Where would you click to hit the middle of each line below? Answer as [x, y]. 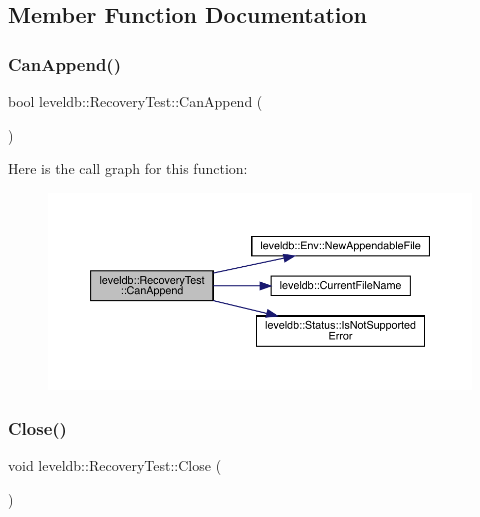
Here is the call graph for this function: [128, 168]
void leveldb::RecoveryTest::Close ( [115, 465]
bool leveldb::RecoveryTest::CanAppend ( [135, 101]
